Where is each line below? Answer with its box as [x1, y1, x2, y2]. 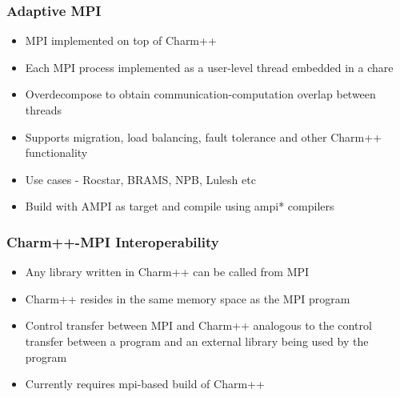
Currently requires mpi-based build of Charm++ [25, 375, 265, 392]
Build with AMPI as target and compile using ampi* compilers [25, 198, 334, 215]
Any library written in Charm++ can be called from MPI [25, 263, 310, 280]
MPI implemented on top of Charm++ [25, 32, 217, 49]
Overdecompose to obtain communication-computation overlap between [25, 86, 376, 102]
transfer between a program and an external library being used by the [25, 332, 369, 349]
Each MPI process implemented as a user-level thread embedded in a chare [25, 58, 394, 75]
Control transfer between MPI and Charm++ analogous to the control [25, 317, 372, 334]
